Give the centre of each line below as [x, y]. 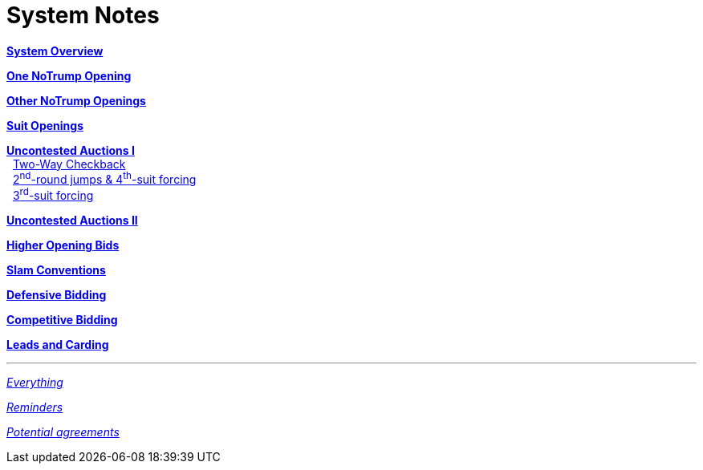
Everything [35, 383]
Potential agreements [63, 432]
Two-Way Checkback [69, 164]
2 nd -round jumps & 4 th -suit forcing [104, 178]
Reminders [35, 407]
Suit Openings [45, 125]
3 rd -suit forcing [53, 194]
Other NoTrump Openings [76, 100]
